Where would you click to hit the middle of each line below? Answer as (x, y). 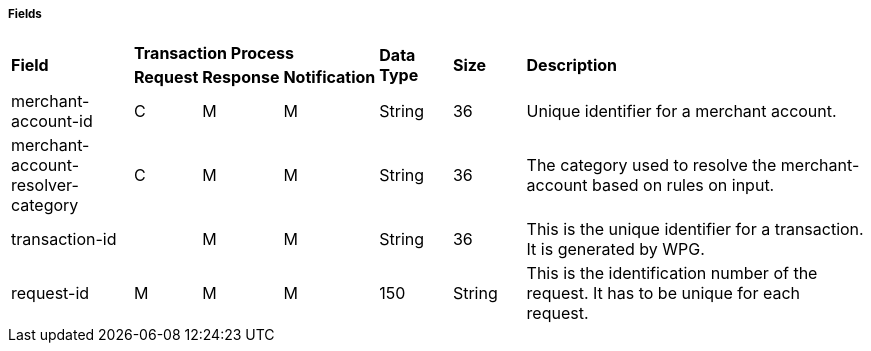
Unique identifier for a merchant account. (681, 111)
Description (571, 65)
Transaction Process (214, 53)
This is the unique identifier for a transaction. (695, 229)
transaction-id (64, 239)
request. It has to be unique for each (663, 293)
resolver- (45, 185)
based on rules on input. (683, 185)
